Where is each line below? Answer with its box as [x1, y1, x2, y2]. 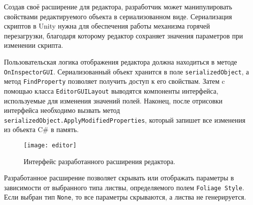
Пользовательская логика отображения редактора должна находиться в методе [4, 56, 237, 67]
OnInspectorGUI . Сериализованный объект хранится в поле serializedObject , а [4, 66, 249, 76]
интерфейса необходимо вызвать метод [4, 105, 120, 115]
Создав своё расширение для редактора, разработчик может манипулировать [4, 1, 232, 11]
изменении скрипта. [4, 40, 63, 50]
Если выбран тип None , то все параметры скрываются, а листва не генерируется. [4, 192, 246, 202]
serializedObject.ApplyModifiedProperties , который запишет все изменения [4, 114, 246, 125]
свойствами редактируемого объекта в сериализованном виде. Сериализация [4, 11, 232, 21]
